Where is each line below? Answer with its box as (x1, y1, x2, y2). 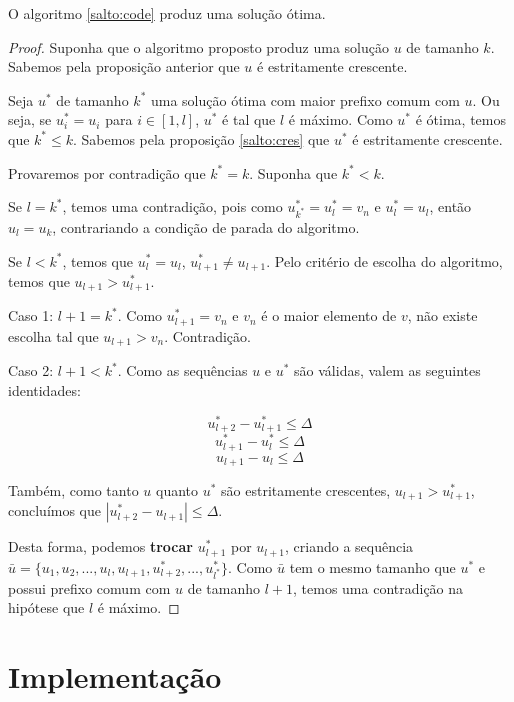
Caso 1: (8, 305, 54, 326)
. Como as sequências (117, 360, 248, 381)
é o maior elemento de (261, 305, 397, 326)
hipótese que (8, 597, 85, 618)
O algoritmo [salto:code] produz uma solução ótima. (8, 3, 326, 23)
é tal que (222, 109, 276, 130)
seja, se (8, 109, 52, 130)
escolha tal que (8, 325, 99, 346)
